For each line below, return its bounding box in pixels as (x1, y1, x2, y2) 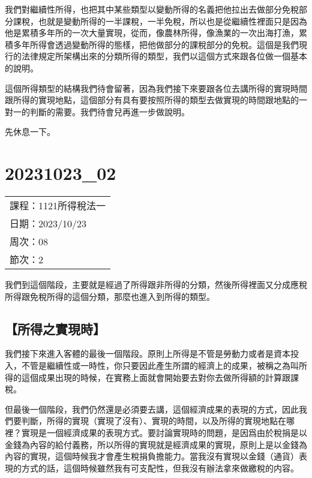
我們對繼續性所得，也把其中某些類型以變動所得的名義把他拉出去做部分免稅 (5, 3, 299, 15)
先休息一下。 (5, 125, 55, 138)
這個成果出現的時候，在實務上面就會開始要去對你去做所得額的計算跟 (21, 371, 290, 383)
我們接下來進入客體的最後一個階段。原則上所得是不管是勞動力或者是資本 (5, 347, 290, 360)
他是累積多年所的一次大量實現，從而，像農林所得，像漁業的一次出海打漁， (5, 26, 299, 39)
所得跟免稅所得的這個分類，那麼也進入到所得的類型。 (5, 290, 215, 302)
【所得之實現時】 (5, 319, 106, 338)
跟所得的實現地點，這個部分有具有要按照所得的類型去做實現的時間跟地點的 (5, 94, 299, 106)
